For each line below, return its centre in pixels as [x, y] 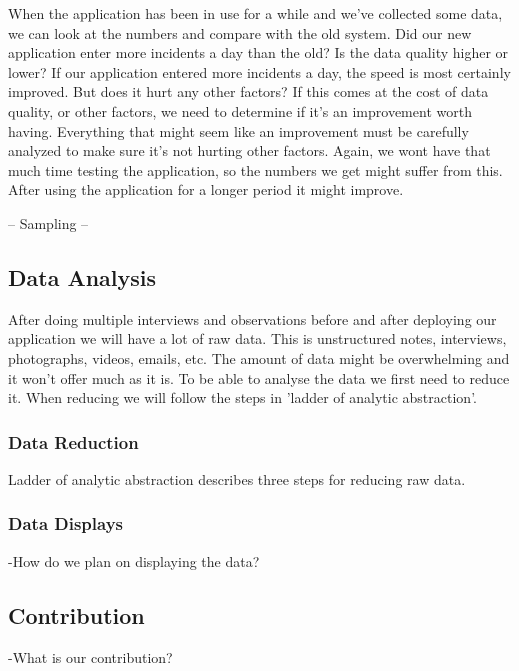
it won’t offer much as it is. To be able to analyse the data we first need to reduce [259, 377]
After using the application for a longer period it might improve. [206, 189]
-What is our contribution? [90, 656]
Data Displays [66, 523]
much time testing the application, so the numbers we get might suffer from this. [255, 169]
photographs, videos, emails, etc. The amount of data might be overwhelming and [259, 357]
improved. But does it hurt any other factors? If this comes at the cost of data [248, 91]
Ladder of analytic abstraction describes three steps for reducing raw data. [237, 478]
